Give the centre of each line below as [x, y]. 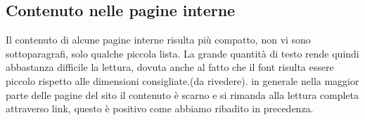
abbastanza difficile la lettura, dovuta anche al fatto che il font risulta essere [170, 67]
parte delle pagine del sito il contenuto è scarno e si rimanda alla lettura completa [182, 94]
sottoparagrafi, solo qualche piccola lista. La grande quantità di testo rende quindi [182, 53]
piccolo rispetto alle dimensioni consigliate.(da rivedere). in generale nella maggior [182, 80]
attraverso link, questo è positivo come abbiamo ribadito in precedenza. [160, 108]
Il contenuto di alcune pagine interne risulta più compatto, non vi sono [158, 40]
